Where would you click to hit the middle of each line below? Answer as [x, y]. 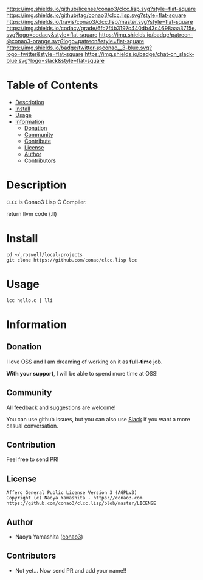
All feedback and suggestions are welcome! [61, 407]
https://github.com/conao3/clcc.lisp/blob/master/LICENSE [81, 503]
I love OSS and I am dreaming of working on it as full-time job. [84, 362]
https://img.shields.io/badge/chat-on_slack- [139, 54]
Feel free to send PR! [33, 459]
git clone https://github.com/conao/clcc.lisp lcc [72, 260]
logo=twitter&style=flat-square [45, 54]
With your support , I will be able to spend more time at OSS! [82, 373]
